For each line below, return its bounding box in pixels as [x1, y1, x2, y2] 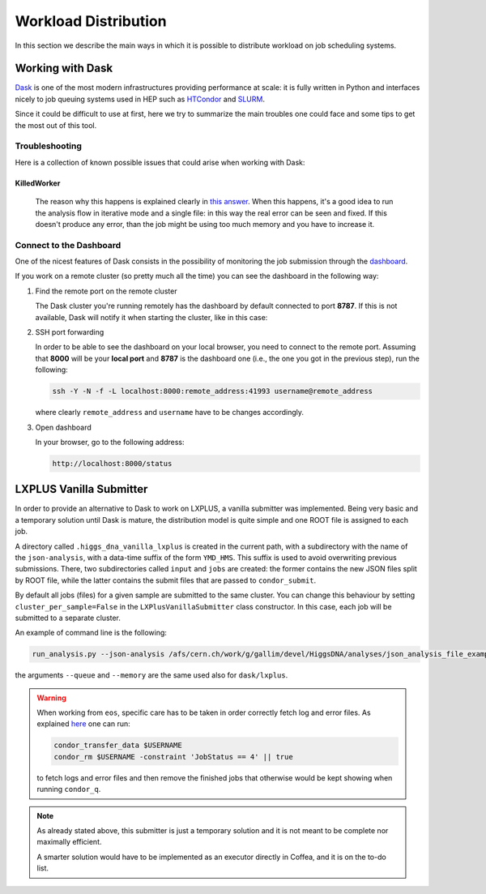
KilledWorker [15, 178, 61, 188]
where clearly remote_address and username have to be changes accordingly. [35, 408, 304, 417]
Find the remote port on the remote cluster [35, 286, 177, 296]
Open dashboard [35, 422, 92, 432]
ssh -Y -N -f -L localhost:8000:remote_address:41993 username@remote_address [52, 387, 373, 396]
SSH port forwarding [35, 327, 104, 337]
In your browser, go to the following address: [35, 437, 185, 447]
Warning [36, 693, 66, 703]
